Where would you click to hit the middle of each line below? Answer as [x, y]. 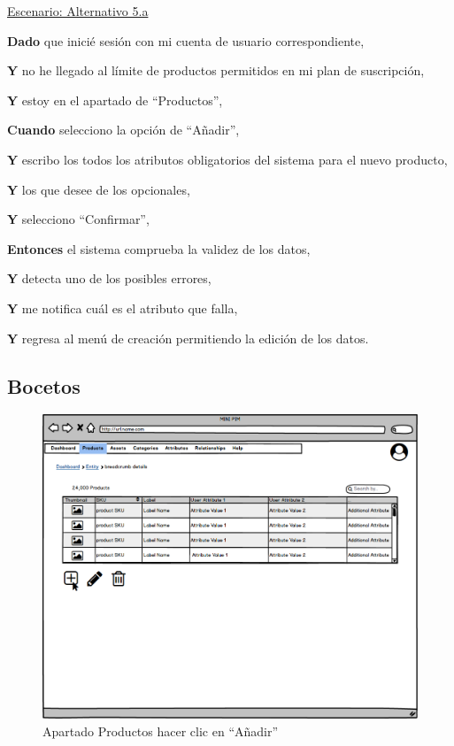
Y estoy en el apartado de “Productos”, [115, 100]
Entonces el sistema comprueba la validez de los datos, [159, 248]
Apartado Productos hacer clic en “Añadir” [161, 731]
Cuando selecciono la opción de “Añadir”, [123, 130]
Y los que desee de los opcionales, [99, 189]
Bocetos [44, 385]
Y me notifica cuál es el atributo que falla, [123, 308]
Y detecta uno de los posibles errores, [109, 278]
